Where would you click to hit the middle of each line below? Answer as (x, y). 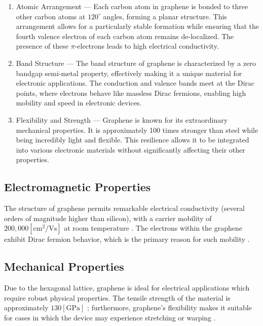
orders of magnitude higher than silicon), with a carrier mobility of (108, 218)
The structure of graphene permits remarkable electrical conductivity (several (124, 208)
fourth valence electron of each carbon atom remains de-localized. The (125, 36)
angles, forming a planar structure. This (165, 16)
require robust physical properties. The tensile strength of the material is (117, 297)
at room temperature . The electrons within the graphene (153, 228)
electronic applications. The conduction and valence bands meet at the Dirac (135, 83)
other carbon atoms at (51, 16)
